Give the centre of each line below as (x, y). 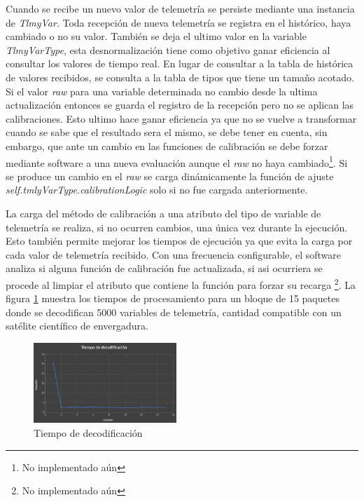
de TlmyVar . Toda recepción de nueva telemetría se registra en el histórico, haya (178, 22)
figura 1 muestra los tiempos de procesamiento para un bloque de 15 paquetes (173, 298)
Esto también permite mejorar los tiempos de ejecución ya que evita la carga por (179, 241)
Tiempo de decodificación (88, 433)
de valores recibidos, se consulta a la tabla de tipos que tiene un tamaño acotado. (180, 77)
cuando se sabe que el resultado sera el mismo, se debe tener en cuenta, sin (167, 132)
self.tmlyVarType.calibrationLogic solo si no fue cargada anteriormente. (157, 190)
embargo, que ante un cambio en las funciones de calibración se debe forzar (167, 145)
